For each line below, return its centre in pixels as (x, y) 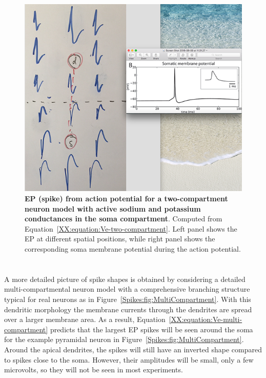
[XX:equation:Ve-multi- (206, 319)
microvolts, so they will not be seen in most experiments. (94, 370)
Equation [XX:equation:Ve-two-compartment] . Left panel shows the (131, 228)
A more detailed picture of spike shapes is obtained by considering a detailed (125, 279)
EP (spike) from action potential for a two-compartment (126, 199)
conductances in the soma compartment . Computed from (124, 219)
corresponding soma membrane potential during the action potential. (133, 249)
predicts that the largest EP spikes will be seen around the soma (151, 329)
